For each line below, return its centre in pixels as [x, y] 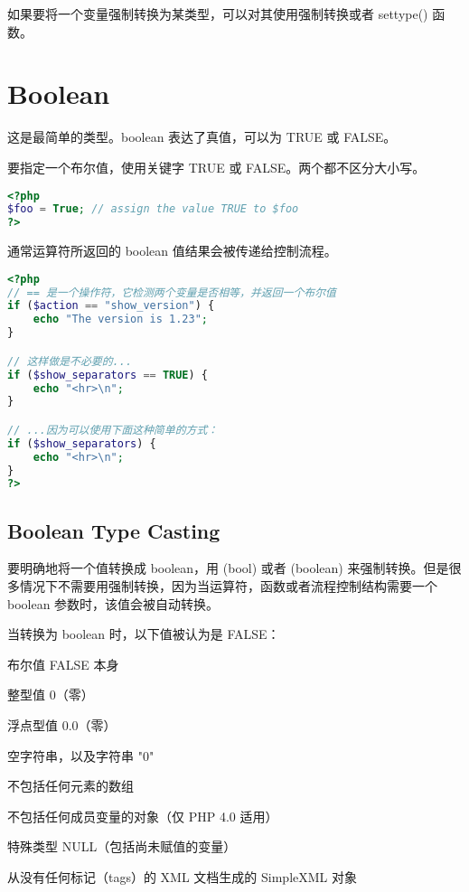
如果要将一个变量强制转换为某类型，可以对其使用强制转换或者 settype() [218, 14]
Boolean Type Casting [114, 530]
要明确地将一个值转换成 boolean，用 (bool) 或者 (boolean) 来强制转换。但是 [228, 568]
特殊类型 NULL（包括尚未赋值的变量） [122, 846]
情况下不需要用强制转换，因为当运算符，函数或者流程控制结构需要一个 [228, 586]
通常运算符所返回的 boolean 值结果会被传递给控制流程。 [172, 251]
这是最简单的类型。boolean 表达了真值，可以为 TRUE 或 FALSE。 [202, 137]
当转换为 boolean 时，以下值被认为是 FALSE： [144, 634]
